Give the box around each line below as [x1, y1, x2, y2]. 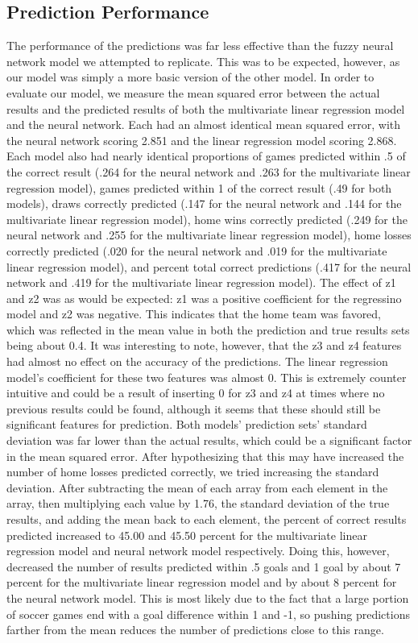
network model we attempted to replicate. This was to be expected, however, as [6, 52, 400, 69]
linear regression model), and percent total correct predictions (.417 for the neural [6, 258, 412, 275]
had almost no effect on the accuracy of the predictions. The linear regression [6, 353, 388, 370]
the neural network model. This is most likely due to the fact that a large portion [6, 589, 409, 606]
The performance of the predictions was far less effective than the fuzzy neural [6, 37, 394, 54]
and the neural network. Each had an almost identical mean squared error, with [6, 116, 401, 133]
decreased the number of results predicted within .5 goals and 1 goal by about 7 [6, 558, 401, 575]
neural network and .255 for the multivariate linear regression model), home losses [6, 226, 412, 243]
